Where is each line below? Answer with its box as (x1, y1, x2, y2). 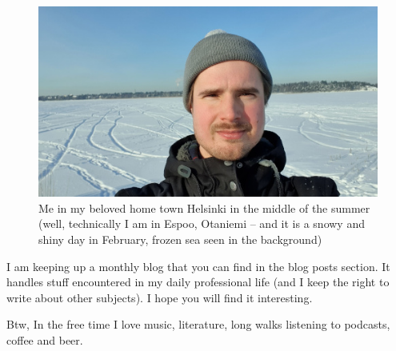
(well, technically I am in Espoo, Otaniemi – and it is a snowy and (38, 215, 365, 232)
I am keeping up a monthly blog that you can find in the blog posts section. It (6, 257, 390, 274)
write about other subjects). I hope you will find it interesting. (6, 289, 313, 305)
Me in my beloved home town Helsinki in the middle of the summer (38, 199, 370, 216)
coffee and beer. (6, 332, 83, 349)
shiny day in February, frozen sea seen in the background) (38, 231, 322, 248)
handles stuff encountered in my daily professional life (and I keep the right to (6, 273, 390, 290)
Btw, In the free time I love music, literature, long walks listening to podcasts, (6, 316, 390, 333)
